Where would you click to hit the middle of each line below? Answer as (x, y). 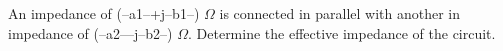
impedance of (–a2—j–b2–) (90, 32)
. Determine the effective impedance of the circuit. (342, 32)
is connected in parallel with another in (339, 13)
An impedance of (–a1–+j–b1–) (104, 13)
